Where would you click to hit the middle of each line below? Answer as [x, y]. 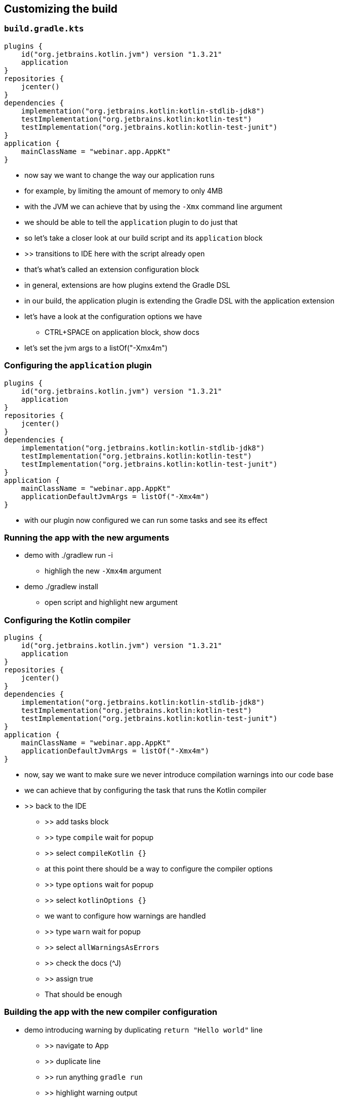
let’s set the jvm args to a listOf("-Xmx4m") [96, 348]
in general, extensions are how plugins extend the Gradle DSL [127, 285]
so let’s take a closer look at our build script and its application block [144, 238]
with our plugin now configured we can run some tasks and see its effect [146, 520]
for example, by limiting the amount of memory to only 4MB [124, 191]
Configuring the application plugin [78, 366]
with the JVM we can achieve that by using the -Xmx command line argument [154, 206]
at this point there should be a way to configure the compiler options [159, 869]
